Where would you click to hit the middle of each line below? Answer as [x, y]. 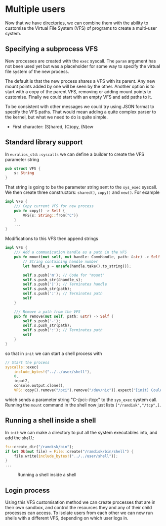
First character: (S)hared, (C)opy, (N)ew [53, 126]
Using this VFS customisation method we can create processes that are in [80, 502]
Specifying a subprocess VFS [52, 49]
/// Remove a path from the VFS [47, 312]
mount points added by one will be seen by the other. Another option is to [80, 86]
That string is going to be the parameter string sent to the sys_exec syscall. [81, 187]
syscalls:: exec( [22, 367]
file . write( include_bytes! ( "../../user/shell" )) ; [66, 456]
